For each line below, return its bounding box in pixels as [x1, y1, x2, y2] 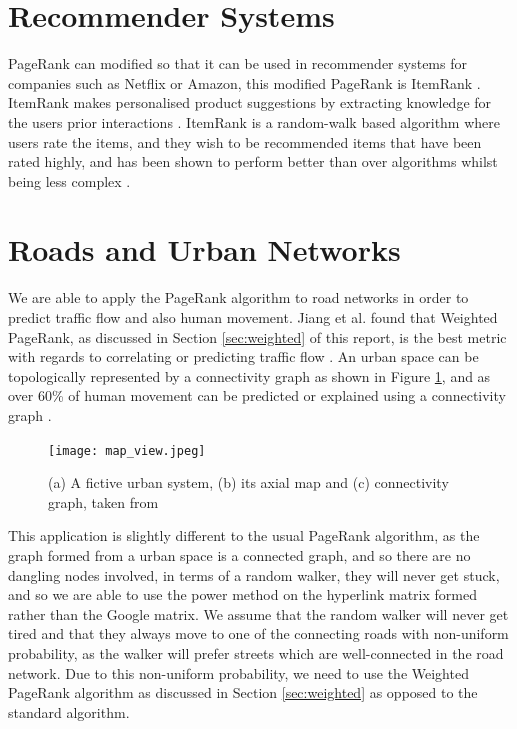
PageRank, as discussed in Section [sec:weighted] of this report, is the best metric [8, 326, 507, 347]
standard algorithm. [8, 701, 130, 722]
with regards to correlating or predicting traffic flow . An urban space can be [8, 346, 479, 367]
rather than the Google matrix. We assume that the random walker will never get [8, 603, 509, 624]
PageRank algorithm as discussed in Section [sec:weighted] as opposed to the [8, 682, 478, 703]
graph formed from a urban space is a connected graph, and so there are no [8, 545, 471, 565]
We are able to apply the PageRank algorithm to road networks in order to [8, 287, 469, 308]
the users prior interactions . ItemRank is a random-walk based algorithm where [8, 111, 501, 132]
